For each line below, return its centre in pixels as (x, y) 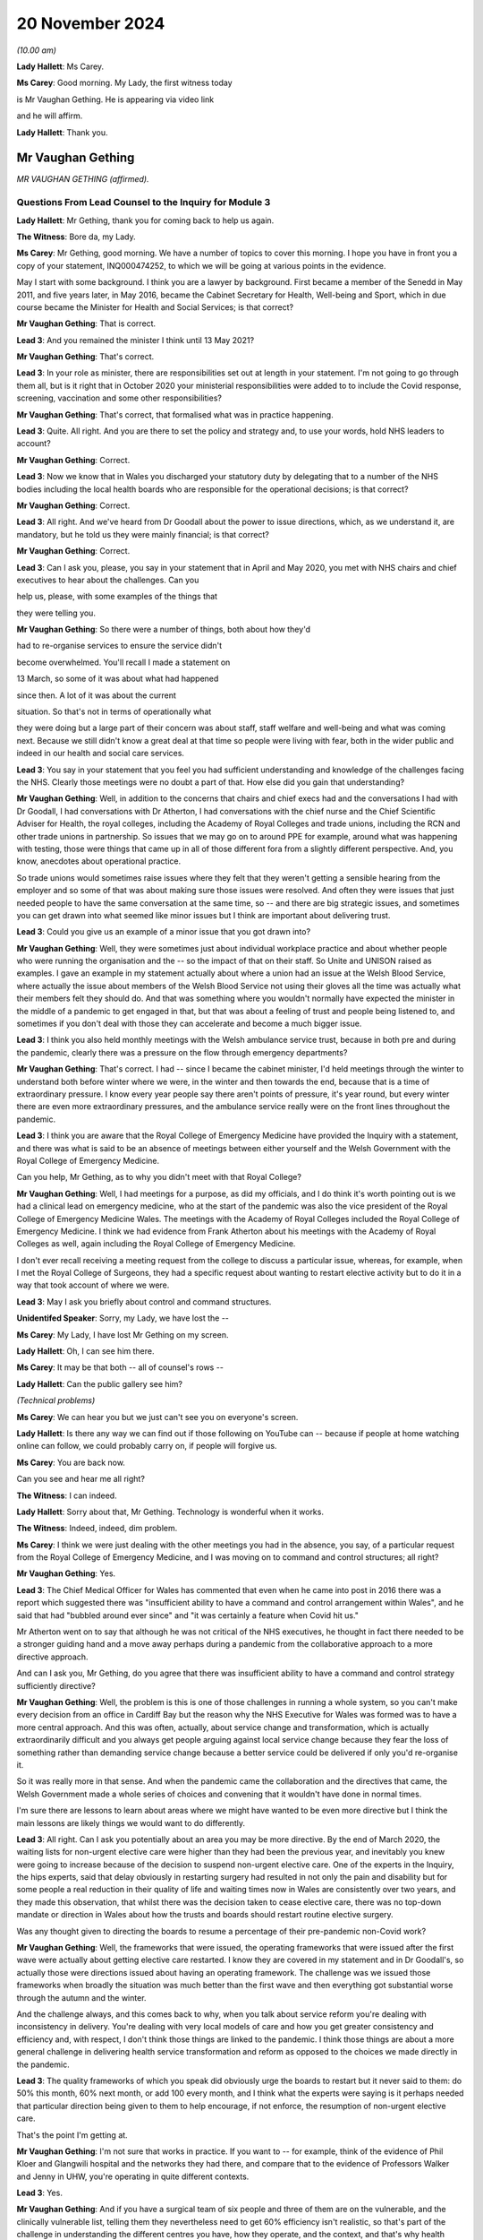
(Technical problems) (56, 1400)
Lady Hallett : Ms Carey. (60, 66)
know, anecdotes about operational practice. (99, 861)
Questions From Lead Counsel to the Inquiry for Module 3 (144, 202)
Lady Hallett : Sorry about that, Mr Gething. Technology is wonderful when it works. (170, 1512)
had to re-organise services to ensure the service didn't (119, 646)
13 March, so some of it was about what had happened (118, 679)
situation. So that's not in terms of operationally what (114, 711)
